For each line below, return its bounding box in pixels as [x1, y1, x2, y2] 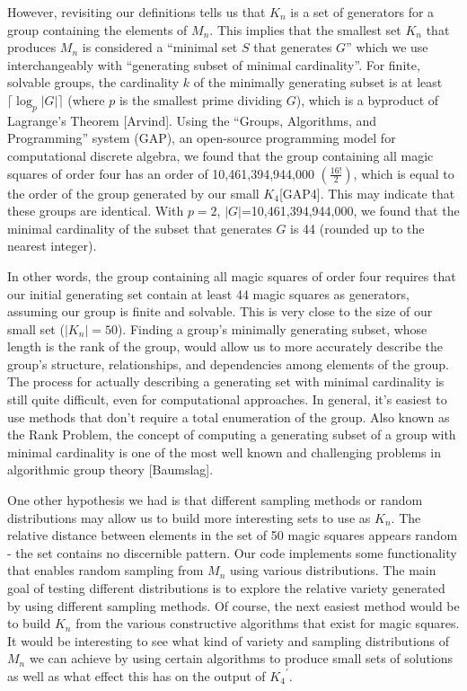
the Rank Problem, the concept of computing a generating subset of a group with [7, 425, 456, 444]
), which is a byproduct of [295, 90, 439, 109]
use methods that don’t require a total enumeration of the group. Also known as [7, 407, 450, 426]
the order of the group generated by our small [7, 183, 260, 202]
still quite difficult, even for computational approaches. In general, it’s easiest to [7, 390, 447, 409]
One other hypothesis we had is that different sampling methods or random [7, 491, 423, 509]
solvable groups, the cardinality [7, 73, 180, 92]
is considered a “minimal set [82, 38, 238, 57]
